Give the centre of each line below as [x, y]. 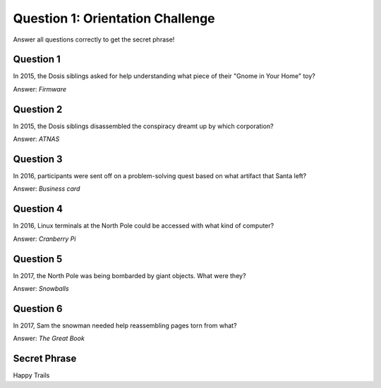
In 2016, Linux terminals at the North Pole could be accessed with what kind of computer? [144, 226]
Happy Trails [31, 375]
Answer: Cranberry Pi [44, 239]
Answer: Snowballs [41, 289]
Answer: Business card [47, 189]
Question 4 [38, 209]
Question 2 [38, 109]
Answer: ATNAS [36, 139]
